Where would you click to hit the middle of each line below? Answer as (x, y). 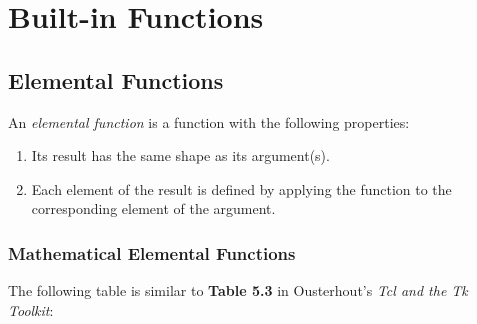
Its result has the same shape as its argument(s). (180, 155)
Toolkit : (31, 309)
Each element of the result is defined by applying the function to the (241, 188)
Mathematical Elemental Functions (152, 252)
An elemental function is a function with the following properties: (209, 121)
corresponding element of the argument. (153, 208)
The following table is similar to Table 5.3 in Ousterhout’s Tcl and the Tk (238, 290)
